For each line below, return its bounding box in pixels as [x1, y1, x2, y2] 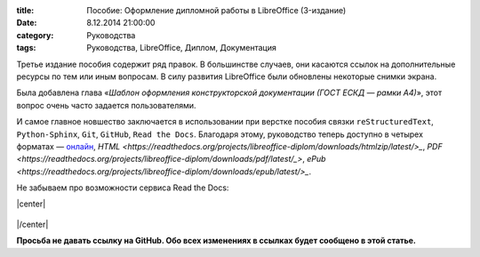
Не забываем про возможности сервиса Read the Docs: [16, 182, 229, 193]
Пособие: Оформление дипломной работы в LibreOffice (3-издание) [86, 5, 347, 15]
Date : [16, 18, 37, 28]
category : [16, 29, 54, 40]
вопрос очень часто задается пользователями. [16, 100, 196, 110]
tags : [16, 43, 36, 53]
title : [16, 5, 35, 15]
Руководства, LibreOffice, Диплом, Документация [86, 43, 277, 53]
